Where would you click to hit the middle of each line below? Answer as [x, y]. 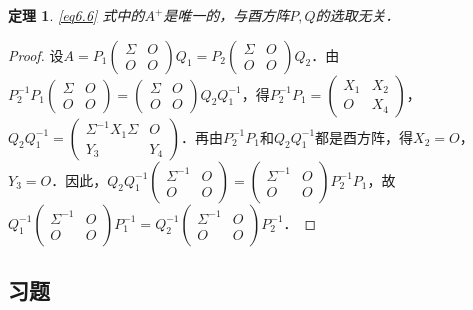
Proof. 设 [36, 54]
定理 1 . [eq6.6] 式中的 [76, 15]
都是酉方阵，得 [364, 136]
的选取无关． [357, 15]
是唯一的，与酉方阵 [226, 15]
